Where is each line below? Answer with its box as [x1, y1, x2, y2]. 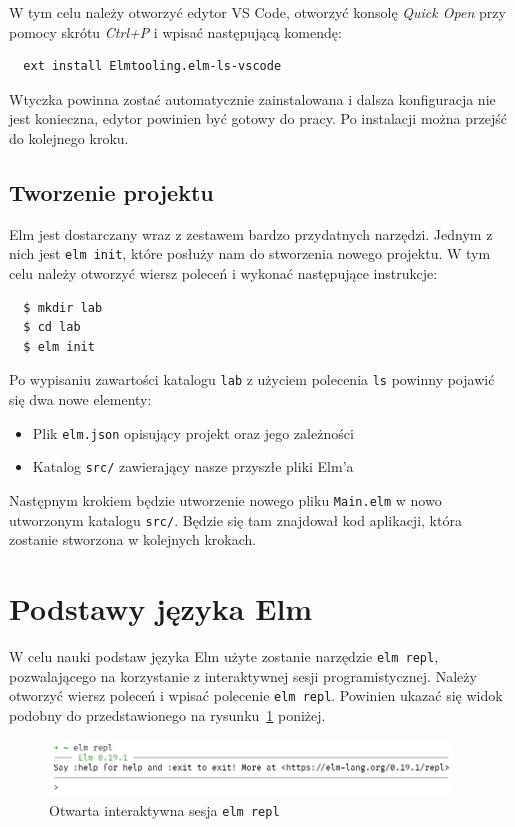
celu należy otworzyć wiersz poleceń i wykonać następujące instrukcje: [9, 263, 438, 284]
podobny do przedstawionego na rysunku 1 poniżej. [9, 704, 326, 725]
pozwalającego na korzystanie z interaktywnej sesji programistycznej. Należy [9, 665, 477, 686]
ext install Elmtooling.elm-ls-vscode [23, 59, 282, 74]
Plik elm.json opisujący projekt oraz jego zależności [32, 422, 354, 443]
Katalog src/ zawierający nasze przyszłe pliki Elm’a [32, 456, 354, 477]
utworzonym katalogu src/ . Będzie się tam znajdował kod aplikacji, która [9, 509, 462, 530]
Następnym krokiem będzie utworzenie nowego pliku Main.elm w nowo [9, 489, 442, 510]
